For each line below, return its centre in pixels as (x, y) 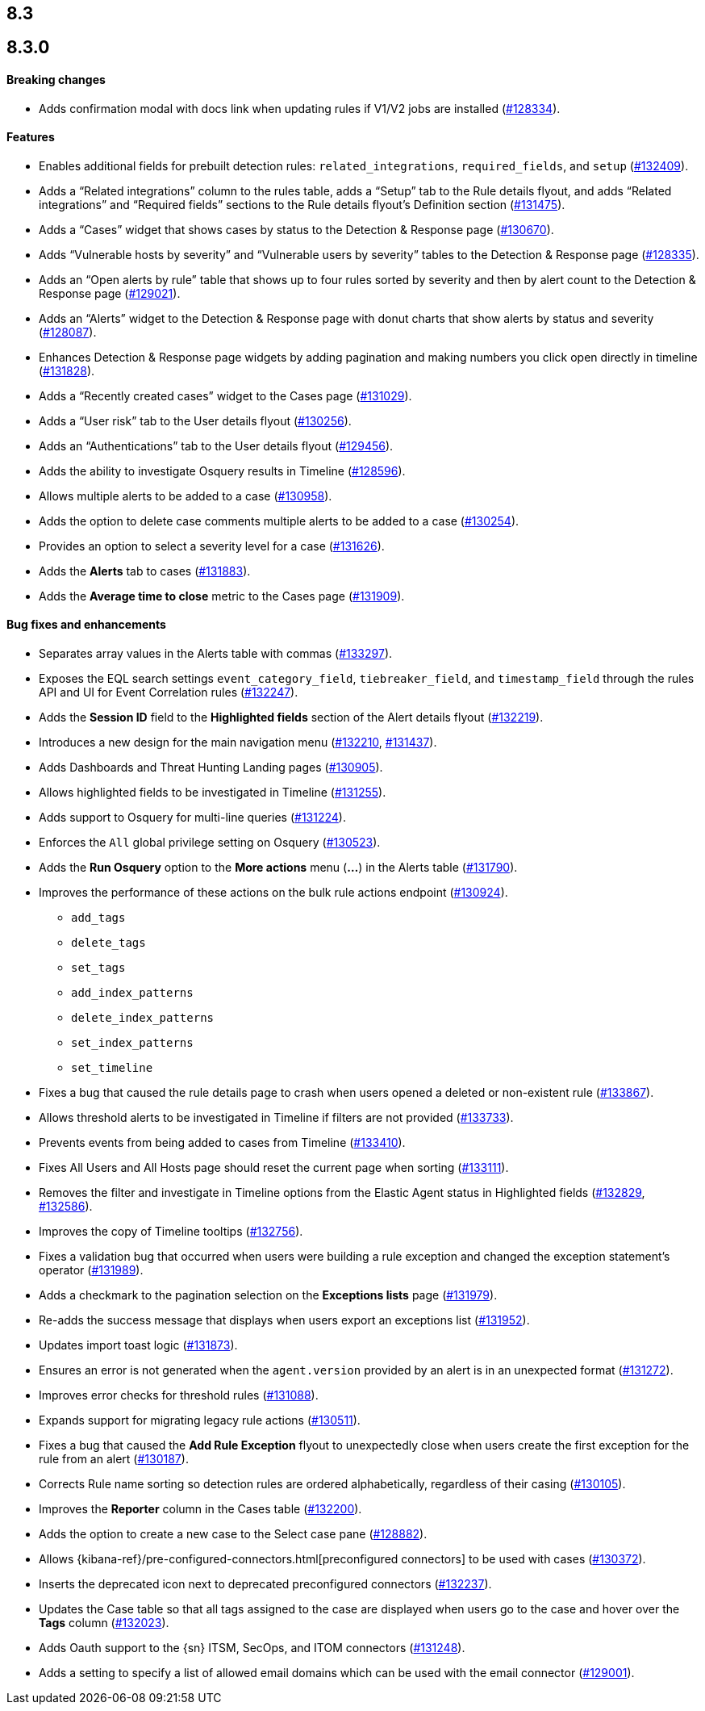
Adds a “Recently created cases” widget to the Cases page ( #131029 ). (225, 395)
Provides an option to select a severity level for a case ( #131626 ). (212, 546)
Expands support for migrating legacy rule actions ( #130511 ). (200, 1420)
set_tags (98, 968)
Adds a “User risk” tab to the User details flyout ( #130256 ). (195, 420)
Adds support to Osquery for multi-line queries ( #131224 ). (192, 818)
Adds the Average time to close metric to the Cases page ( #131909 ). (222, 596)
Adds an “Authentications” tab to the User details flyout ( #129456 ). (216, 446)
